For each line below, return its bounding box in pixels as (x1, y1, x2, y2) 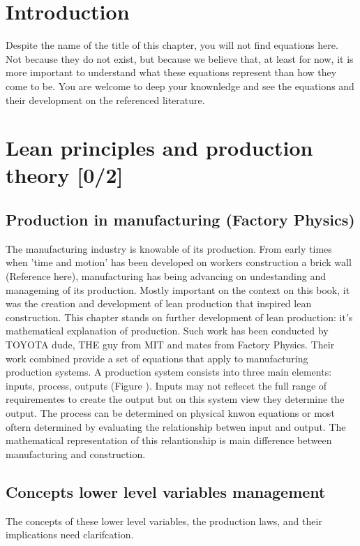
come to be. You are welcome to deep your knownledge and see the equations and (6, 78, 354, 93)
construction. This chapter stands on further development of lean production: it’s (6, 309, 353, 324)
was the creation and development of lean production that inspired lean (6, 296, 312, 311)
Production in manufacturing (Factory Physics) (6, 209, 355, 230)
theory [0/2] (6, 161, 123, 189)
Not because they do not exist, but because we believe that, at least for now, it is (6, 51, 354, 66)
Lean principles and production (6, 133, 313, 162)
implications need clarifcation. (6, 527, 134, 542)
